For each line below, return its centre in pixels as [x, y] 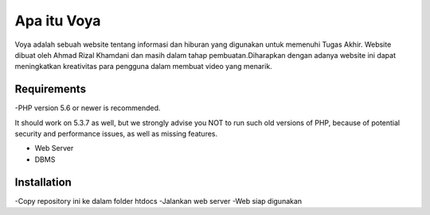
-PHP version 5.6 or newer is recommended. [88, 108]
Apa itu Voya [58, 21]
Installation [43, 182]
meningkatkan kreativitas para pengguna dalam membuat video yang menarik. [143, 67]
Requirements [51, 89]
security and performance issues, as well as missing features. [116, 134]
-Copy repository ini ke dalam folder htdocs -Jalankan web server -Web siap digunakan [158, 201]
